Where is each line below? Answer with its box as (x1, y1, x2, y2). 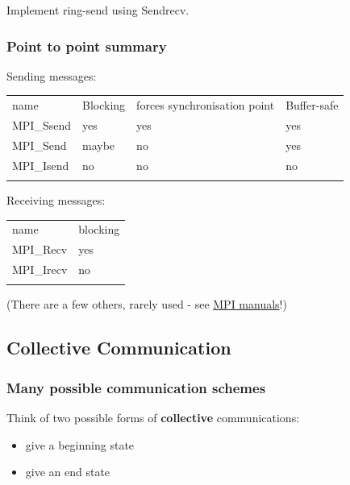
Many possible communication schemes (6, 377, 266, 397)
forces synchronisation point (136, 97, 275, 114)
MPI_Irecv (12, 261, 68, 278)
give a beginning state (25, 436, 135, 453)
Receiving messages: (6, 192, 106, 209)
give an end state (25, 463, 110, 480)
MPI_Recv (12, 241, 68, 258)
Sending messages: (6, 67, 97, 84)
